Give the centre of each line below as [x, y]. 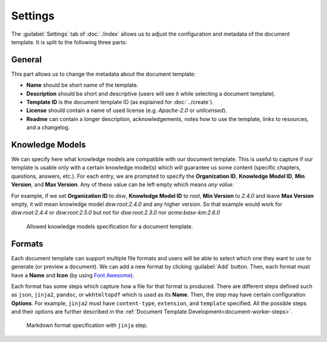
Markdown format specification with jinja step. [87, 325]
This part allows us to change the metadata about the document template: [104, 74]
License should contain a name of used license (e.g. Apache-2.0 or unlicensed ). [127, 110]
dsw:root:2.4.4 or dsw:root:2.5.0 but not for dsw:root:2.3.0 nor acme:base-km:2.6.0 [116, 212]
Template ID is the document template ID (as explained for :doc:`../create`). [120, 102]
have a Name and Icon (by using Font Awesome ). [73, 275]
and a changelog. [48, 128]
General [27, 60]
